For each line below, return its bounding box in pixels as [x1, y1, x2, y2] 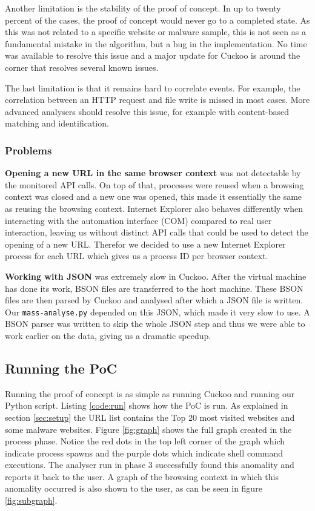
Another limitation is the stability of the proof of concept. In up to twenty [5, 2, 281, 14]
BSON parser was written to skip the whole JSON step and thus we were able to [5, 317, 305, 330]
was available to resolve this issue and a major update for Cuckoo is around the [5, 49, 300, 62]
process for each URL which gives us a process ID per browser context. [5, 249, 268, 262]
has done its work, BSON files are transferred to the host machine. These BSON [5, 282, 303, 294]
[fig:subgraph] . [5, 494, 58, 507]
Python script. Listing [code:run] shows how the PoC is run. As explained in [5, 399, 288, 412]
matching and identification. [5, 117, 109, 130]
